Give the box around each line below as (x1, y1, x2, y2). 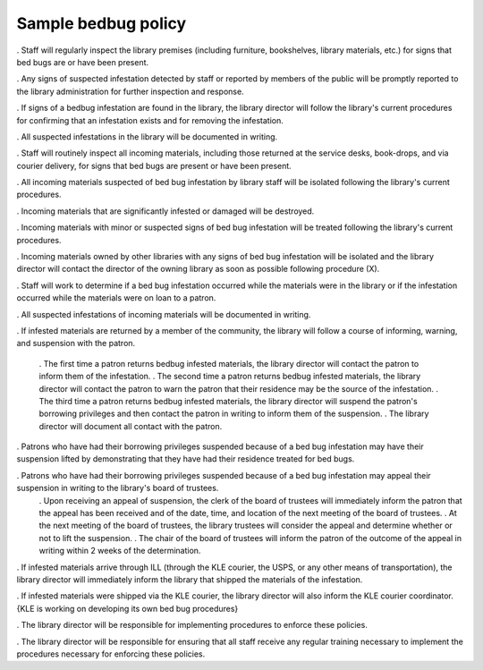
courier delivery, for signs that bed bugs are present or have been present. (16, 160, 292, 171)
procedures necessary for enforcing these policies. (16, 649, 206, 659)
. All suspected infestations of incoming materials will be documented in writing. (16, 309, 311, 319)
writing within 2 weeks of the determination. (38, 546, 201, 556)
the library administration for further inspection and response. (16, 86, 245, 97)
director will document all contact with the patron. (38, 420, 223, 431)
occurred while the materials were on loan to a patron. (16, 293, 216, 303)
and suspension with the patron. (16, 338, 136, 349)
